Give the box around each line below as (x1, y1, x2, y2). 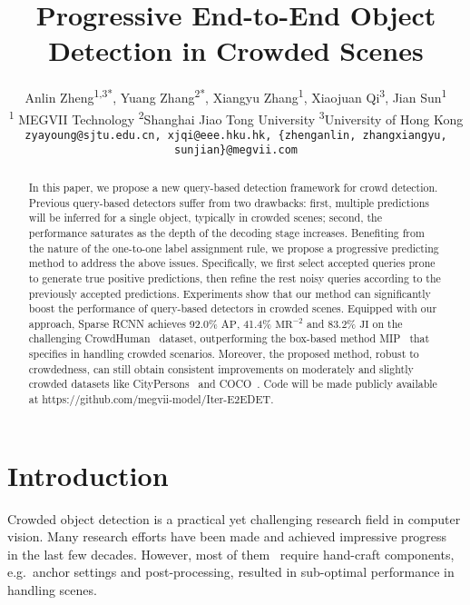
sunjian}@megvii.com (173, 144, 299, 157)
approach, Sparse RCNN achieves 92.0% (28, 315, 218, 331)
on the (372, 315, 403, 331)
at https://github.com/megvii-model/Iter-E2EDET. (28, 392, 274, 407)
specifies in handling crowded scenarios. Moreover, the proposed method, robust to (28, 346, 419, 362)
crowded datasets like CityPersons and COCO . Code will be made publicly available (28, 376, 437, 392)
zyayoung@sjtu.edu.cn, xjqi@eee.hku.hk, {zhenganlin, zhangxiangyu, (24, 128, 447, 142)
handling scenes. (7, 580, 97, 600)
